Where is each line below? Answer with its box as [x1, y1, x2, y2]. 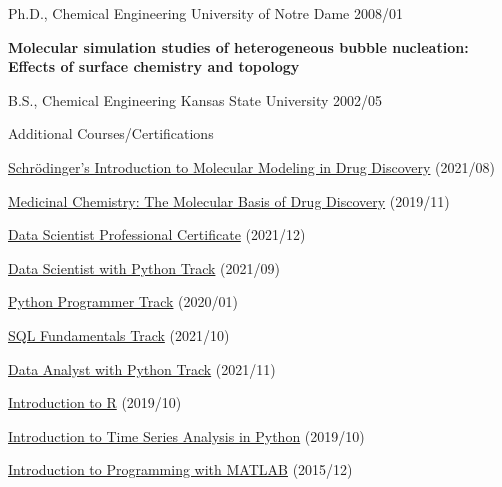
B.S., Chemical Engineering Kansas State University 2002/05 [8, 89, 383, 110]
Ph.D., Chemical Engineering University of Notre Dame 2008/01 [8, 3, 403, 23]
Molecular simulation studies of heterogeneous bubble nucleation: [8, 36, 469, 57]
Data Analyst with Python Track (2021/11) [8, 358, 276, 379]
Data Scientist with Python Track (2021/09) [8, 257, 280, 278]
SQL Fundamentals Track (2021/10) [8, 324, 230, 345]
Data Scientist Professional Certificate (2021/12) [8, 224, 306, 245]
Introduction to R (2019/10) [8, 392, 182, 413]
